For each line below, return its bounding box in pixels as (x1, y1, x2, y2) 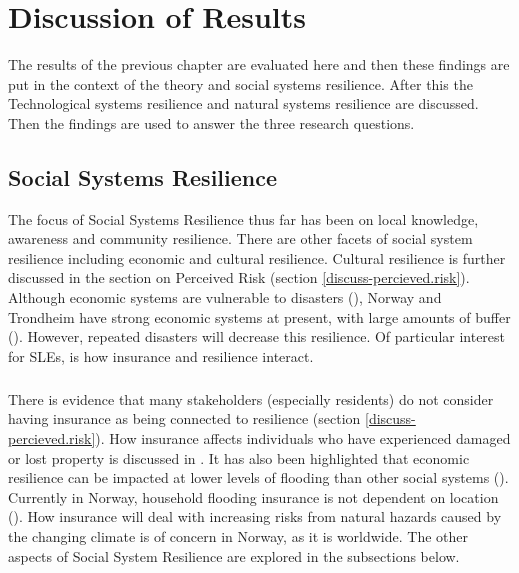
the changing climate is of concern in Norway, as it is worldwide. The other (8, 525, 469, 546)
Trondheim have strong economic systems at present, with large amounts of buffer (8, 306, 511, 327)
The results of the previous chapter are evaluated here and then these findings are (8, 54, 510, 75)
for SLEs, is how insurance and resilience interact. (8, 345, 314, 366)
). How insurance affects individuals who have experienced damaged (95, 428, 511, 449)
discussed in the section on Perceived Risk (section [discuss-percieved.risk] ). (8, 267, 470, 288)
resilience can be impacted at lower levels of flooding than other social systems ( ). (8, 467, 509, 488)
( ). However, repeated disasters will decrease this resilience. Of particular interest (8, 326, 506, 347)
